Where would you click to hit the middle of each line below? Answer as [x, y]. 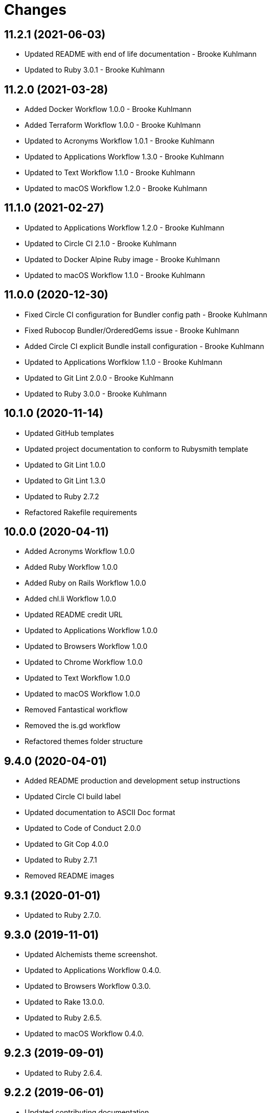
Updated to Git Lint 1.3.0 [65, 480]
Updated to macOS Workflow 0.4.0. [84, 1033]
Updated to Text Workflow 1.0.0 [77, 678]
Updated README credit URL [74, 615]
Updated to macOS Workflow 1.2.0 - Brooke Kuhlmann [116, 189]
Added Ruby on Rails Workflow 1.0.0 [85, 583]
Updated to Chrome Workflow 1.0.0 [84, 662]
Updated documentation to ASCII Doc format [100, 813]
